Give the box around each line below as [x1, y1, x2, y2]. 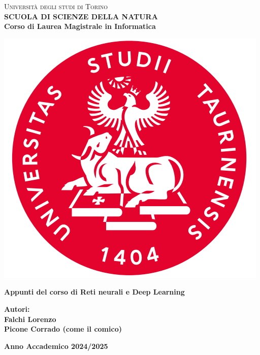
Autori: [4, 303, 30, 314]
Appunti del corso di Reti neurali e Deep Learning [4, 286, 185, 297]
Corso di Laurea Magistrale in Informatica [4, 21, 156, 31]
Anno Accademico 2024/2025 [4, 340, 108, 351]
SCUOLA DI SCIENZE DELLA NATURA [4, 11, 158, 21]
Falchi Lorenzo [4, 313, 56, 324]
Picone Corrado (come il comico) [4, 324, 122, 334]
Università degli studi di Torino [4, 1, 108, 11]
